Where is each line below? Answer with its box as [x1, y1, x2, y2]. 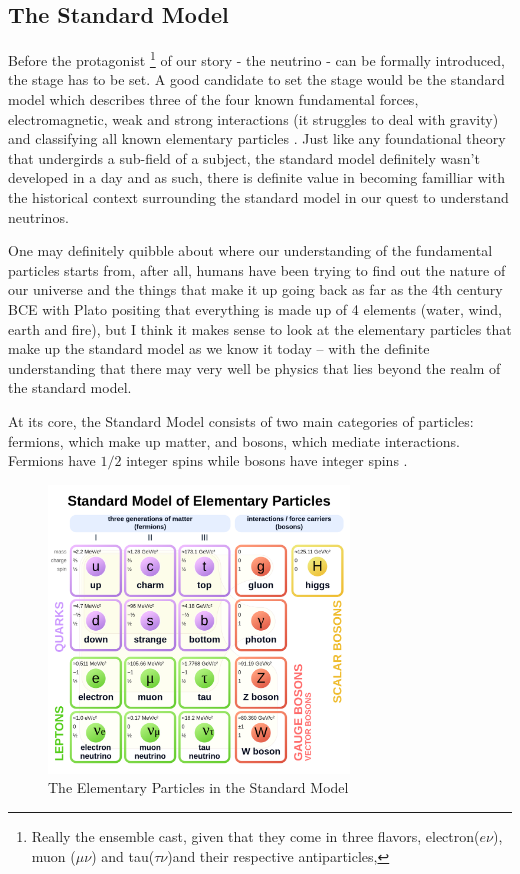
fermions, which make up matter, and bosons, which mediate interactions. [8, 430, 460, 451]
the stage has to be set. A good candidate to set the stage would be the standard [8, 69, 505, 90]
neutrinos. [8, 206, 69, 227]
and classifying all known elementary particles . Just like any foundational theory [8, 128, 506, 149]
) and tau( [91, 845, 155, 866]
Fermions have [8, 450, 96, 471]
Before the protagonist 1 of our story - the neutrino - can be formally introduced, [8, 47, 505, 70]
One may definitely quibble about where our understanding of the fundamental [8, 240, 493, 261]
